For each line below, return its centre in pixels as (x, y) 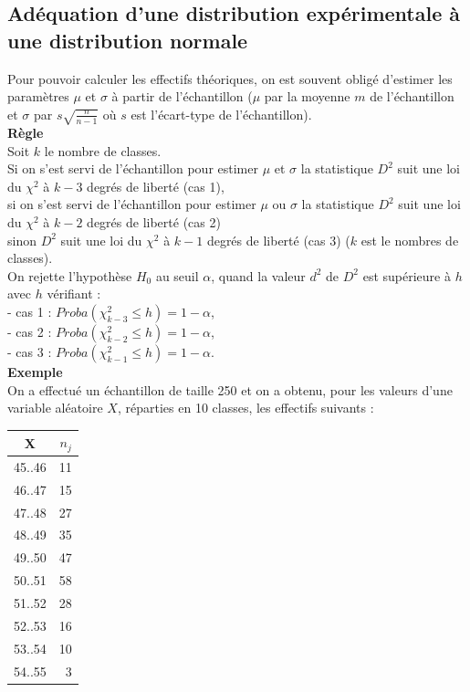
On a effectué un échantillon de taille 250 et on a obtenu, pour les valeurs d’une (230, 389)
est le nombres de (410, 240)
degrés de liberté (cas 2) (154, 222)
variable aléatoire (55, 408)
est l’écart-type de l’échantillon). (221, 114)
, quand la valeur (258, 275)
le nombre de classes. (103, 150)
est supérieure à (407, 275)
